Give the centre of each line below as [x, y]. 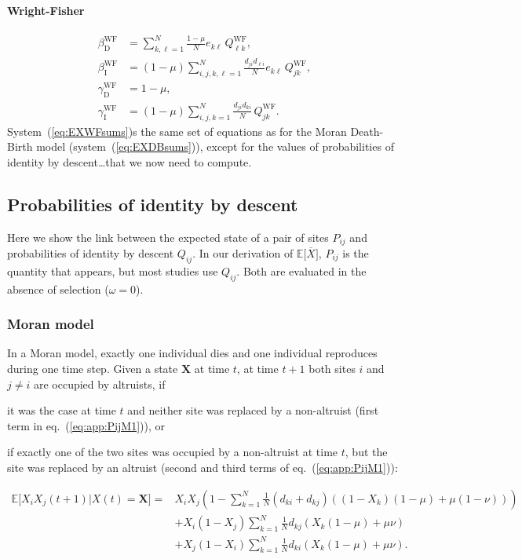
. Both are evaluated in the [301, 270]
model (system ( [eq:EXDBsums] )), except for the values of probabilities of [215, 146]
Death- [367, 131]
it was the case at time [62, 410]
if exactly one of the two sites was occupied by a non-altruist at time [173, 452]
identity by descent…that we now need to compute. [130, 161]
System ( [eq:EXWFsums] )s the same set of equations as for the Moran [177, 131]
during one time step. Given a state [93, 369]
